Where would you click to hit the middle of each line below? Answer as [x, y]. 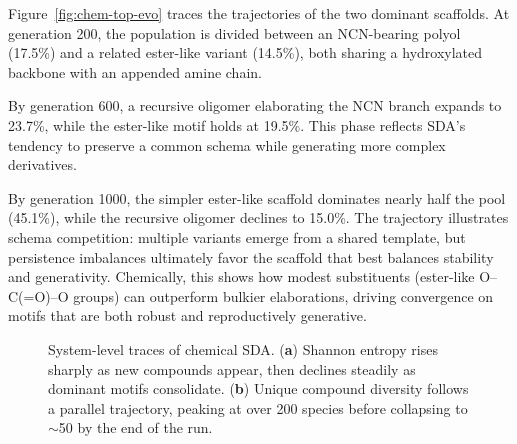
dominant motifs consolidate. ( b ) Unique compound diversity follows [258, 388]
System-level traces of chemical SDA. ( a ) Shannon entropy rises [243, 348]
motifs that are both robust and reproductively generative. [187, 315]
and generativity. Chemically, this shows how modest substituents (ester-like [241, 276]
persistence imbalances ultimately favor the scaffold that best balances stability [251, 256]
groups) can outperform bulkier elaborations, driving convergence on [283, 295]
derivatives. [42, 164]
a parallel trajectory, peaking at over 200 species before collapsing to [258, 407]
